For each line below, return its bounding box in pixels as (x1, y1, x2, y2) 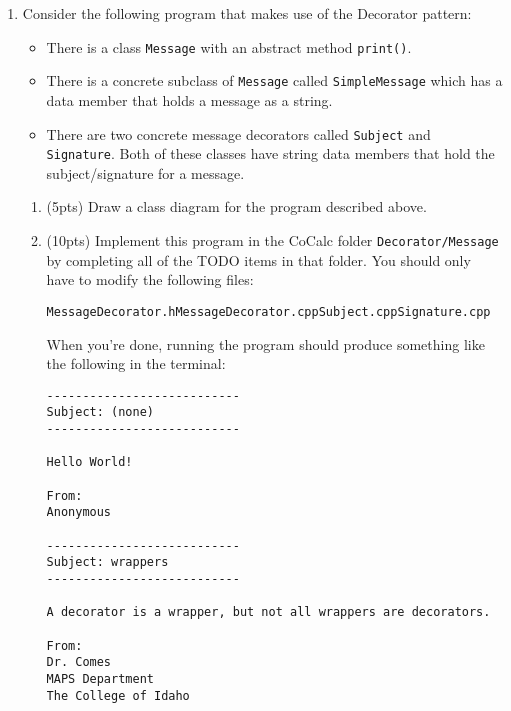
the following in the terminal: (46, 353, 226, 374)
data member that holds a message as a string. (46, 89, 333, 110)
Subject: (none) (46, 405, 154, 420)
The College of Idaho (46, 688, 190, 703)
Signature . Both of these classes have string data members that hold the (46, 143, 495, 164)
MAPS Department (46, 671, 154, 686)
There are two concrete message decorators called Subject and (46, 123, 431, 144)
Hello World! (46, 455, 133, 470)
